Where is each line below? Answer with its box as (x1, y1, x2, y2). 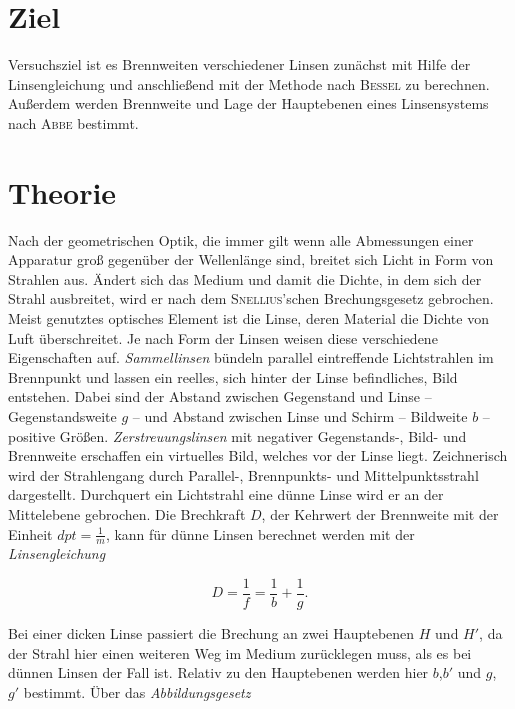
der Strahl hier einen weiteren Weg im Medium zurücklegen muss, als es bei (8, 642, 472, 663)
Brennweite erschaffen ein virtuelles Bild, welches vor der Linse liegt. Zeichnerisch (8, 445, 508, 466)
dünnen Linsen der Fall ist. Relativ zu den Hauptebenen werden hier (8, 662, 429, 683)
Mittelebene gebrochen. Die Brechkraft (8, 503, 246, 524)
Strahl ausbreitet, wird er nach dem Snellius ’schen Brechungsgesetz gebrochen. (8, 288, 494, 309)
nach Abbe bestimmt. (8, 112, 139, 133)
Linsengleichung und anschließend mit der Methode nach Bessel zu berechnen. (8, 73, 490, 94)
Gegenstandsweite (8, 405, 117, 426)
